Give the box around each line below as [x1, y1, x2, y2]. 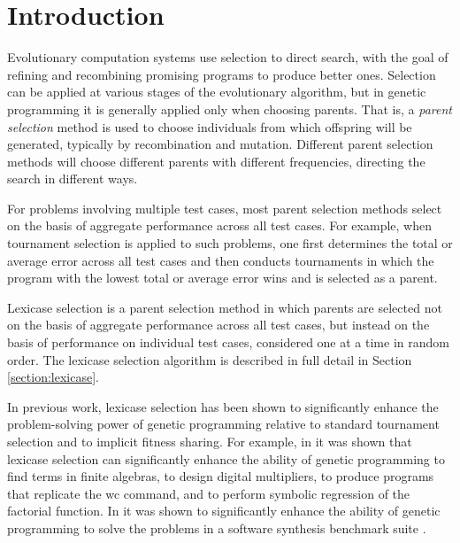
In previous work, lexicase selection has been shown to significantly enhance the [7, 397, 439, 415]
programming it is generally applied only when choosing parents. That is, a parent [7, 99, 452, 118]
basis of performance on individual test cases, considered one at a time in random [7, 333, 449, 352]
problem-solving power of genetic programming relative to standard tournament [7, 415, 440, 433]
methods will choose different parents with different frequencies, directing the [7, 151, 425, 170]
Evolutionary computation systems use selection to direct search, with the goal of [7, 48, 448, 66]
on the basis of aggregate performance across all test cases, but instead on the [7, 315, 430, 334]
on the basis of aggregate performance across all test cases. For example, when [7, 216, 432, 235]
